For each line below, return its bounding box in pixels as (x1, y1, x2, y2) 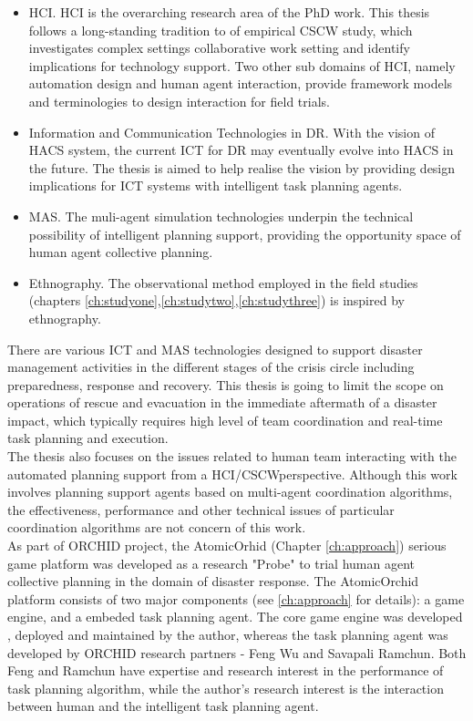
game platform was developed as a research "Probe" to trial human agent (7, 553, 416, 572)
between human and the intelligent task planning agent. (7, 696, 319, 716)
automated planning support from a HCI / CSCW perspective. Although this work (7, 464, 458, 483)
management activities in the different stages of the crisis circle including (7, 357, 415, 376)
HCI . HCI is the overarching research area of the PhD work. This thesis (28, 3, 430, 21)
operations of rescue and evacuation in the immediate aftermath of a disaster (7, 393, 437, 412)
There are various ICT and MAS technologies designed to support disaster (7, 339, 423, 358)
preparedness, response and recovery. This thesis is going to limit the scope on (7, 375, 444, 394)
